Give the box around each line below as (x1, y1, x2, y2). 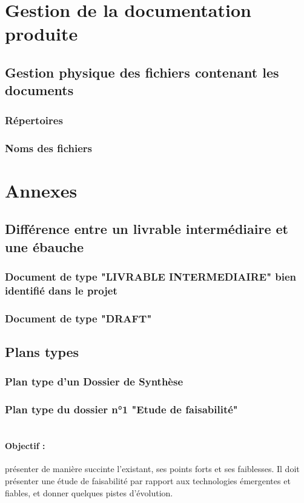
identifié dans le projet (5, 282, 117, 298)
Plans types (5, 342, 79, 361)
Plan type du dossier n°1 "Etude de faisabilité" (5, 402, 238, 417)
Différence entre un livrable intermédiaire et (5, 219, 288, 238)
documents (5, 81, 74, 99)
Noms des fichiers (5, 140, 93, 155)
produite (5, 21, 78, 46)
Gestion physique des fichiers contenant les (5, 62, 279, 81)
